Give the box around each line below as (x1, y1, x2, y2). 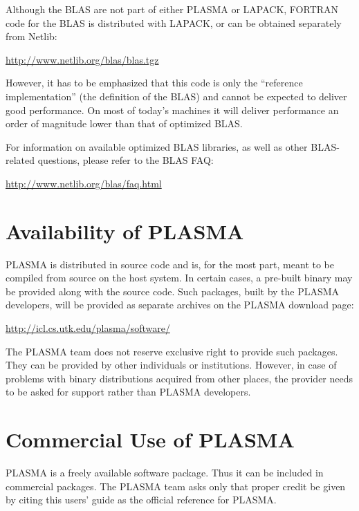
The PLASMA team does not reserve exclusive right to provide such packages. (6, 344, 338, 358)
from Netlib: (6, 29, 57, 44)
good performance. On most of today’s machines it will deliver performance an (6, 102, 339, 117)
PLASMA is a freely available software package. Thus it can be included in (6, 465, 324, 480)
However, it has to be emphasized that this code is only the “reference (6, 75, 303, 90)
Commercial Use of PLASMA (6, 425, 295, 454)
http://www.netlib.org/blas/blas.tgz (6, 52, 159, 66)
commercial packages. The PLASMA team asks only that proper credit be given (6, 479, 346, 493)
